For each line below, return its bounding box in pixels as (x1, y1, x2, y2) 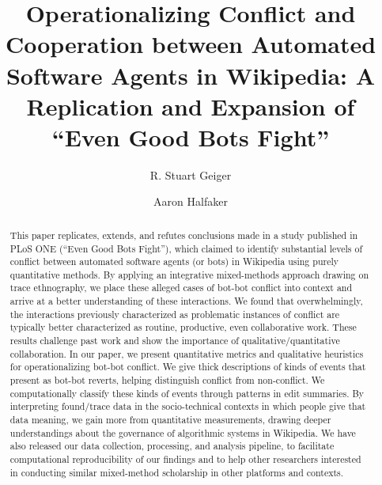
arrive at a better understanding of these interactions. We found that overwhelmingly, (9, 294, 363, 308)
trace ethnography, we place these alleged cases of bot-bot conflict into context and (9, 281, 353, 294)
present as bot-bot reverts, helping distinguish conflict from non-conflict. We (9, 373, 325, 387)
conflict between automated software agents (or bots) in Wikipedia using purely (9, 255, 339, 268)
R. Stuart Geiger (149, 166, 232, 183)
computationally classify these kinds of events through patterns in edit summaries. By (9, 386, 365, 400)
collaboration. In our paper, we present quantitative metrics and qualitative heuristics (9, 347, 364, 360)
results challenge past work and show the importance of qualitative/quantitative (9, 334, 340, 347)
